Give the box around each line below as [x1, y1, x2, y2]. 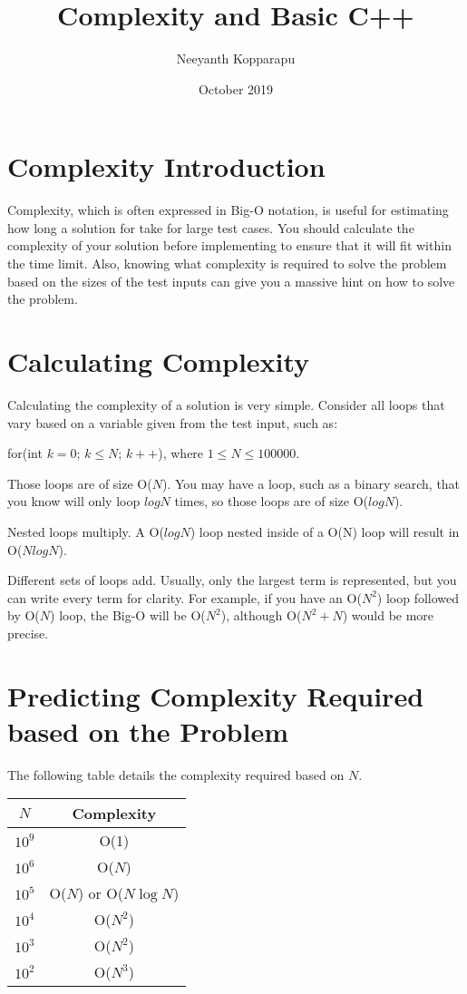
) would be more [342, 606, 434, 625]
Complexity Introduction [7, 148, 326, 185]
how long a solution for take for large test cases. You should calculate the [7, 218, 414, 237]
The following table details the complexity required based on [7, 765, 345, 784]
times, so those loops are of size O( [174, 492, 368, 511]
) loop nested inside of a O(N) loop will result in [190, 521, 460, 541]
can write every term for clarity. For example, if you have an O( [7, 588, 362, 607]
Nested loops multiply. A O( [7, 521, 164, 541]
